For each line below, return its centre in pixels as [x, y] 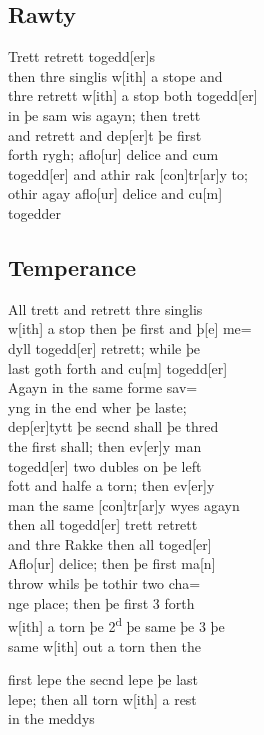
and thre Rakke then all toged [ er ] [110, 543]
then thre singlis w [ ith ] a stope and [115, 75]
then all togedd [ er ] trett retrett [103, 524]
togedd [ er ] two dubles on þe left [105, 465]
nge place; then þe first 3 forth [101, 602]
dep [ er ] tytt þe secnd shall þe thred [113, 426]
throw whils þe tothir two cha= [104, 583]
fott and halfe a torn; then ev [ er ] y [111, 485]
